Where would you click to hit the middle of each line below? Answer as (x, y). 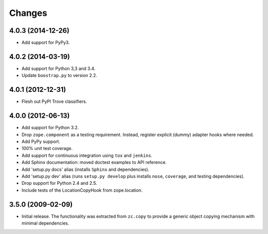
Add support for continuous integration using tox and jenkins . (87, 155)
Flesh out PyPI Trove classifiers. (54, 101)
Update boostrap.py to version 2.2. (59, 76)
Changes (28, 13)
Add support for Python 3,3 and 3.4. (58, 68)
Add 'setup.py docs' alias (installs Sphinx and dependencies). (86, 169)
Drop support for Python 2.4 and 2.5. (59, 183)
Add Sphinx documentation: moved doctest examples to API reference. (94, 162)
